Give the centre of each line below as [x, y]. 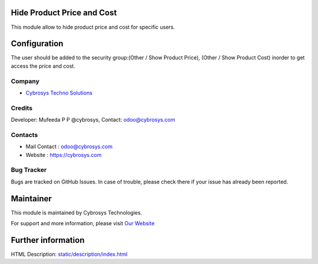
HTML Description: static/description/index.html [69, 254]
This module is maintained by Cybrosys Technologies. [77, 212]
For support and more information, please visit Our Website [83, 223]
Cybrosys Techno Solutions [59, 93]
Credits [21, 108]
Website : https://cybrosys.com [64, 155]
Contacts [24, 135]
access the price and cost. [43, 66]
